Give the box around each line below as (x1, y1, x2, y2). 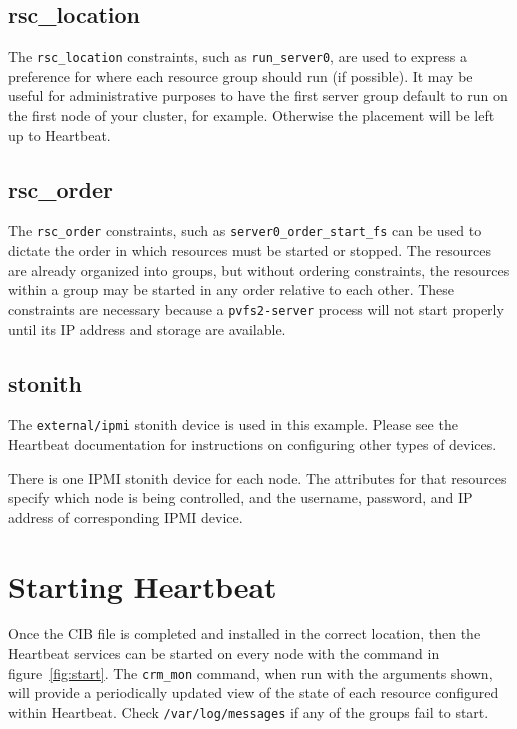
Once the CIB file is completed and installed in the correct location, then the (8, 623, 481, 644)
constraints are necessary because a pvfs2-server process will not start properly (8, 298, 504, 319)
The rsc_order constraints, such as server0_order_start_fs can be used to (8, 220, 482, 241)
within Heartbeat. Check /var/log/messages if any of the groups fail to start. (8, 701, 489, 722)
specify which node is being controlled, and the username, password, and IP (8, 487, 473, 508)
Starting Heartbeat (8, 565, 277, 606)
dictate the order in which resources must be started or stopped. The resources (8, 240, 492, 261)
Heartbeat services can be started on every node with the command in (8, 643, 440, 664)
